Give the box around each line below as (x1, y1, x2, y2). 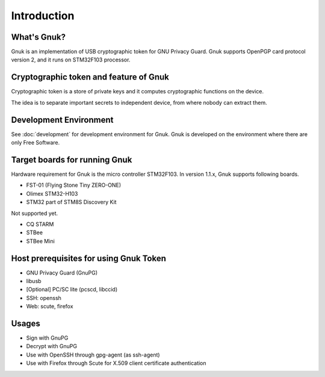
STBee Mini (26, 237, 55, 245)
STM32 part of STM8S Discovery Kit (26, 199, 117, 206)
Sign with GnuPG (26, 334, 69, 341)
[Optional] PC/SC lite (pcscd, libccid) (26, 286, 118, 293)
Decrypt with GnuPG (26, 343, 78, 350)
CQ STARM (26, 220, 54, 228)
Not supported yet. (11, 210, 58, 217)
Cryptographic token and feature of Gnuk (11, 72, 170, 83)
